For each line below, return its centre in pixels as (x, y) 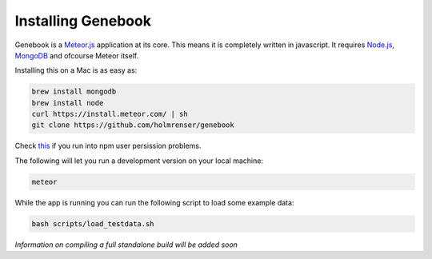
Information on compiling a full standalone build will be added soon (126, 245)
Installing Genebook (83, 21)
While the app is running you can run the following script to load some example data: (154, 202)
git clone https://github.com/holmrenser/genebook (133, 125)
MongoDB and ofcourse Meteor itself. (77, 55)
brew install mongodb (74, 92)
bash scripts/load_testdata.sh (93, 223)
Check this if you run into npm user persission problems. (108, 146)
